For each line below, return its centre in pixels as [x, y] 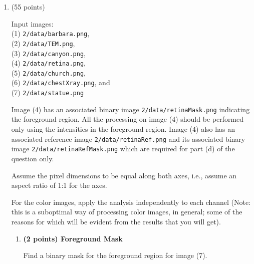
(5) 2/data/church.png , [48, 72]
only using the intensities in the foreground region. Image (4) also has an [123, 129]
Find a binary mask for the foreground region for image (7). [115, 255]
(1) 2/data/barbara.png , [50, 33]
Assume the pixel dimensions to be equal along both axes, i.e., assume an [124, 175]
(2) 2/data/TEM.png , [43, 43]
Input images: [32, 23]
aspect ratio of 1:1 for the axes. [59, 185]
